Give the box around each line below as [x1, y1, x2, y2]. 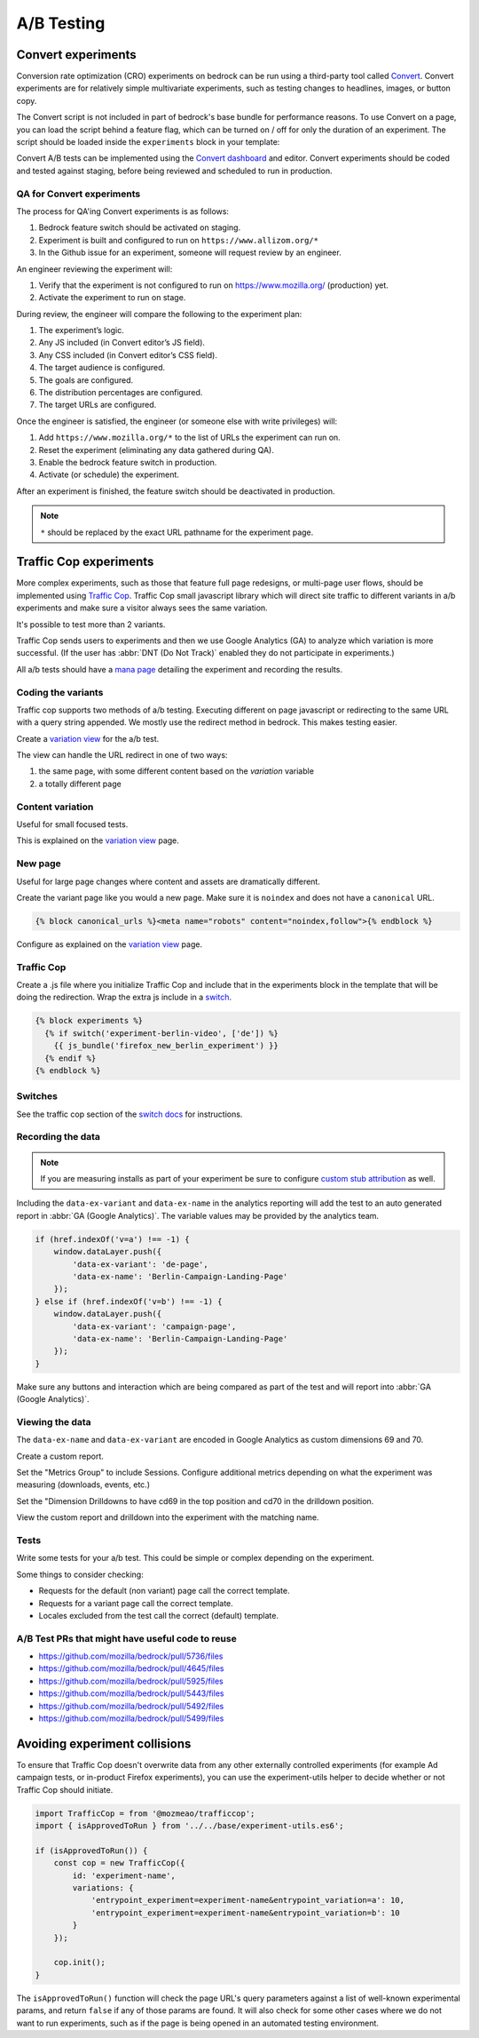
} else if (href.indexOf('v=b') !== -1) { [35, 1296, 223, 1306]
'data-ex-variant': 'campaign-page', [72, 1321, 237, 1332]
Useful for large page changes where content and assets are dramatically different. [16, 876, 321, 887]
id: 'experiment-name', [72, 1870, 177, 1881]
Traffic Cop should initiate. [16, 1784, 114, 1795]
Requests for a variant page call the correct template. [38, 1597, 234, 1608]
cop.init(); [53, 1957, 106, 1968]
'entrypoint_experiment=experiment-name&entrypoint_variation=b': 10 [90, 1907, 401, 1918]
